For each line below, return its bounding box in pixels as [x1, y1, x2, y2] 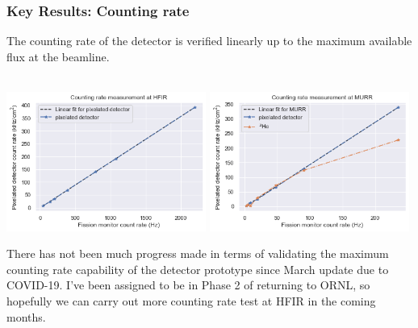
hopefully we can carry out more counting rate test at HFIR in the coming [6, 293, 376, 309]
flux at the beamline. [6, 48, 110, 64]
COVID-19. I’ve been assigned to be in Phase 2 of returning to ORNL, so [6, 276, 370, 293]
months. [6, 308, 46, 325]
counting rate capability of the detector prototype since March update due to [6, 260, 389, 277]
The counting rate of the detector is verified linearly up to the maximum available [6, 32, 412, 49]
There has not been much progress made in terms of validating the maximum [6, 245, 389, 262]
